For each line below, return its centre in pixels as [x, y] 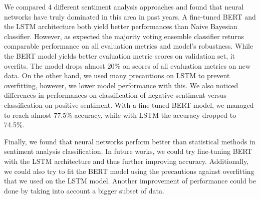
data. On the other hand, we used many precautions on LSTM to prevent [117, 75]
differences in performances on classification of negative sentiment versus [115, 95]
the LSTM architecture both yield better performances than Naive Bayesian [121, 26]
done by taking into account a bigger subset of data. [84, 190]
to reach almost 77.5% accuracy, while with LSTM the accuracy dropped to [120, 115]
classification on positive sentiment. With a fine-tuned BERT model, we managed [129, 105]
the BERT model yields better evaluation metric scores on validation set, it [120, 55]
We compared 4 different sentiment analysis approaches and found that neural [124, 7]
